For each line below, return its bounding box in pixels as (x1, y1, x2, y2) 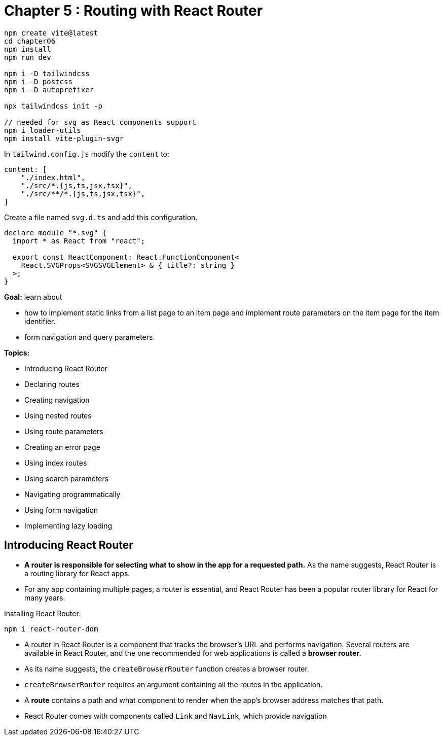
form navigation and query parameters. (24, 332, 155, 341)
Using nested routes (24, 411, 92, 420)
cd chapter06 (4, 37, 56, 45)
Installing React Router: (4, 609, 81, 618)
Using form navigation (24, 505, 98, 514)
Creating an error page (24, 442, 100, 451)
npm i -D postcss (4, 77, 72, 86)
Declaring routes (24, 379, 80, 389)
